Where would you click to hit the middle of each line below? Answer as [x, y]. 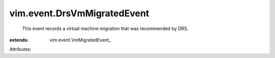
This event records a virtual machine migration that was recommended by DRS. [105, 28]
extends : [19, 40]
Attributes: [20, 49]
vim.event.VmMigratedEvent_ [80, 40]
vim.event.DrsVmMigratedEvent [79, 13]
